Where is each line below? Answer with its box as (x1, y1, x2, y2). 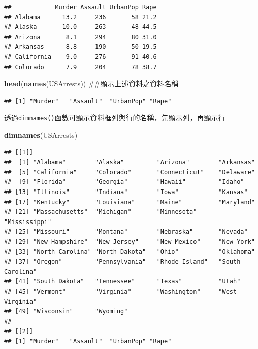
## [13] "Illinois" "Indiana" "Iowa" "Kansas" (4, 188, 248, 196)
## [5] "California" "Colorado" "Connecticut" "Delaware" (4, 168, 255, 176)
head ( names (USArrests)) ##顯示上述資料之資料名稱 (4, 78, 179, 89)
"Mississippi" (4, 218, 52, 226)
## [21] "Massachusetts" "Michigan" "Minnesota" (4, 208, 197, 216)
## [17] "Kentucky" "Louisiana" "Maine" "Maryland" (4, 198, 255, 206)
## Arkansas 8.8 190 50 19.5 (4, 43, 157, 51)
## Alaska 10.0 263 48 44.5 (4, 23, 157, 31)
